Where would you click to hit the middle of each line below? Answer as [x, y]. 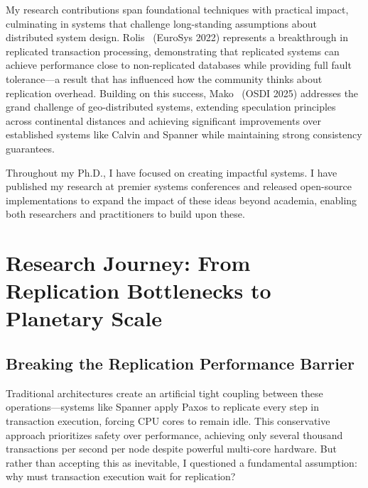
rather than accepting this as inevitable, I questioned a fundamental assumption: [182, 462]
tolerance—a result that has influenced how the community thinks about [164, 78]
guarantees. [30, 148]
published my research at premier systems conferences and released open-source [179, 186]
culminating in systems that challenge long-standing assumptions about [162, 23]
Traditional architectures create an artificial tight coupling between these [164, 393]
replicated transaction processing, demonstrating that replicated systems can [173, 51]
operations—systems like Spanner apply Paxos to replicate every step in [163, 407]
